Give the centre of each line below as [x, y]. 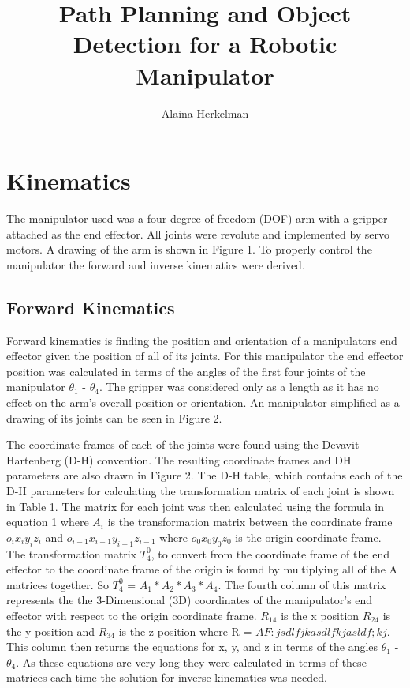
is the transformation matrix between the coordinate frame [250, 522]
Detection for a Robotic [205, 44]
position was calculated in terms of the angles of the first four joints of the [186, 371]
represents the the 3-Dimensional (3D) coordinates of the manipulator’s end [190, 600]
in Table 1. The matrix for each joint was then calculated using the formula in [195, 506]
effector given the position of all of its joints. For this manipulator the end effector [205, 356]
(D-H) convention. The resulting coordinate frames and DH [208, 459]
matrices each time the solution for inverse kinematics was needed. [167, 677]
